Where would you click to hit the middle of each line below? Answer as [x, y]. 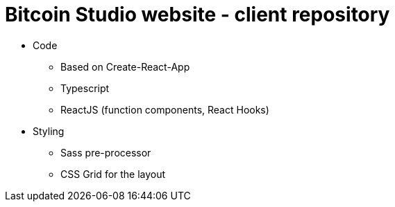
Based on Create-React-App [125, 66]
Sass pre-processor [106, 152]
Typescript [85, 88]
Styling [49, 131]
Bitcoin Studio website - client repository [197, 15]
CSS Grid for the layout [113, 174]
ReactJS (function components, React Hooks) [165, 109]
